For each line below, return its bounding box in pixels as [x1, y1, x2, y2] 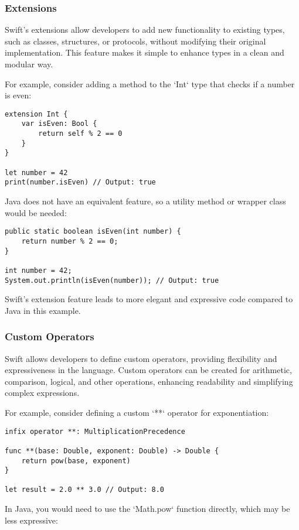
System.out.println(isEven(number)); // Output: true [5, 276, 219, 285]
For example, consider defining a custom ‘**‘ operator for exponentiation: [5, 406, 269, 418]
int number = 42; [5, 266, 72, 275]
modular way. [5, 58, 53, 70]
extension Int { [5, 110, 68, 118]
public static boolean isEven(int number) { [5, 227, 181, 236]
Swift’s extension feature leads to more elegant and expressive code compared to [5, 293, 293, 305]
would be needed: [5, 206, 67, 218]
